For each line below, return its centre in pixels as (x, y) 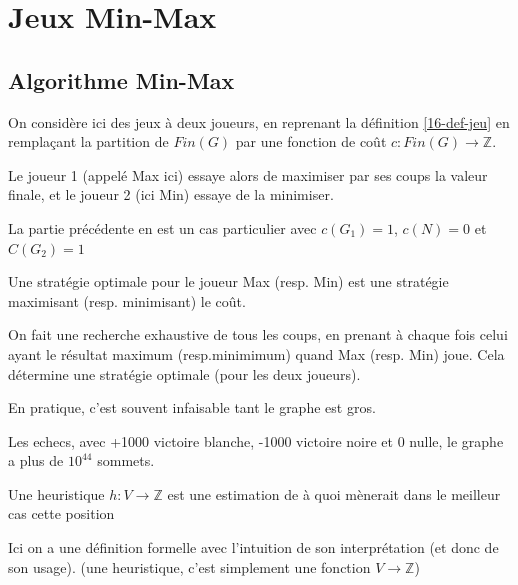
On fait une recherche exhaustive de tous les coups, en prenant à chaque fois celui (258, 334)
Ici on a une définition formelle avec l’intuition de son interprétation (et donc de (253, 547)
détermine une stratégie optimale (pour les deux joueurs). (184, 373)
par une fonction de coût (311, 141)
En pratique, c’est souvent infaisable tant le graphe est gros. (192, 407)
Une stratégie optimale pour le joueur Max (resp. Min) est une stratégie (228, 281)
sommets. (126, 460)
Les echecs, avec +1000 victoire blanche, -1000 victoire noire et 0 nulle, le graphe (256, 440)
